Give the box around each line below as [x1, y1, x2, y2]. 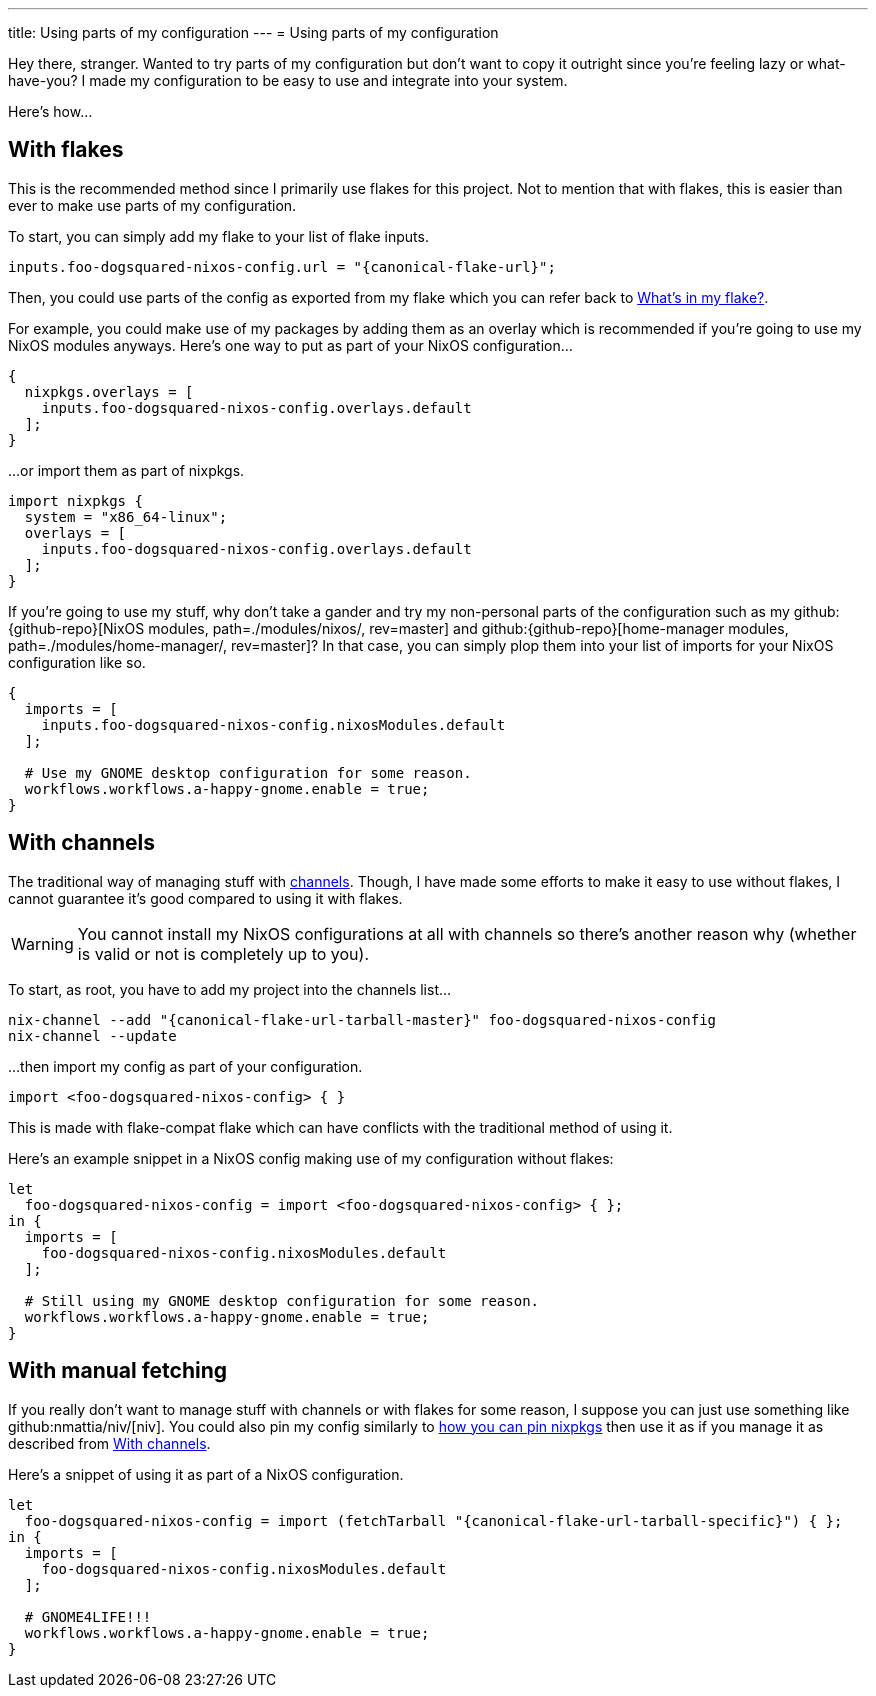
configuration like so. [8, 653, 146, 671]
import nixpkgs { [8, 492, 143, 509]
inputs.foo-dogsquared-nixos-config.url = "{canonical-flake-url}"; [8, 258, 556, 275]
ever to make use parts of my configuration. [8, 196, 297, 214]
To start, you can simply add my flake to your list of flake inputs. [8, 227, 429, 245]
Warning [11, 933, 74, 954]
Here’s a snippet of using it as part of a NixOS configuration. [8, 1465, 404, 1483]
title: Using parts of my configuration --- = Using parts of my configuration [8, 24, 499, 41]
